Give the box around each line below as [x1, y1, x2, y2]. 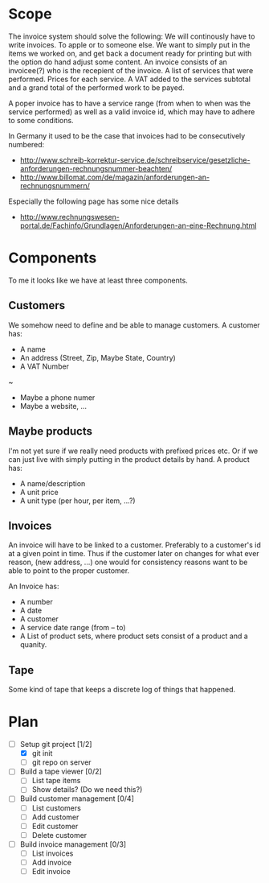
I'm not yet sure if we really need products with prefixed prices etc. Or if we [8, 446, 259, 456]
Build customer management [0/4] [19, 794, 135, 803]
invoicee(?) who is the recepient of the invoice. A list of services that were [8, 65, 254, 75]
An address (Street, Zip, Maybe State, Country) [19, 353, 177, 362]
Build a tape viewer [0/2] [19, 766, 102, 777]
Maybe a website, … [19, 401, 87, 411]
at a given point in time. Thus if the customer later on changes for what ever [8, 549, 259, 559]
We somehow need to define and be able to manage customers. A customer [8, 320, 261, 330]
